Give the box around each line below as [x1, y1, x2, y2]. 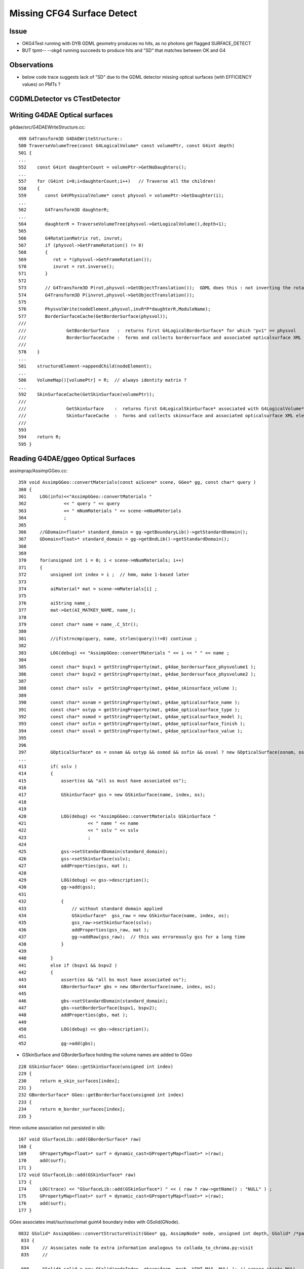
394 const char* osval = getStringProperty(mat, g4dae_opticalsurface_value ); [18, 728, 243, 733]
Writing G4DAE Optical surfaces [9, 111, 113, 119]
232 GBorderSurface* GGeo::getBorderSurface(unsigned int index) [18, 1092, 184, 1098]
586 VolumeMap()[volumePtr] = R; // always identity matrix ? [18, 377, 187, 383]
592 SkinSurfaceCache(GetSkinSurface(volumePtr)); [18, 391, 155, 397]
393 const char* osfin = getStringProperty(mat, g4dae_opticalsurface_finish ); [18, 721, 246, 727]
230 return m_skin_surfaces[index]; [18, 1078, 120, 1084]
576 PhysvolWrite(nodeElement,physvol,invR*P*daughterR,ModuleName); [18, 306, 211, 312]
